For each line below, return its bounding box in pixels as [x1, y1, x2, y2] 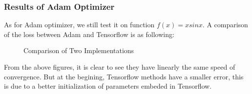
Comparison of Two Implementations [23, 45, 134, 56]
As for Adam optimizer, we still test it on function [4, 19, 155, 30]
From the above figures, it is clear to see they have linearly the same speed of [4, 62, 235, 72]
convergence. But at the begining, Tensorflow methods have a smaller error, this [4, 71, 244, 81]
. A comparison [202, 19, 248, 30]
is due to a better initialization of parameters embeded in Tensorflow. [4, 81, 212, 91]
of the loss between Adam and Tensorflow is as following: [4, 29, 174, 39]
